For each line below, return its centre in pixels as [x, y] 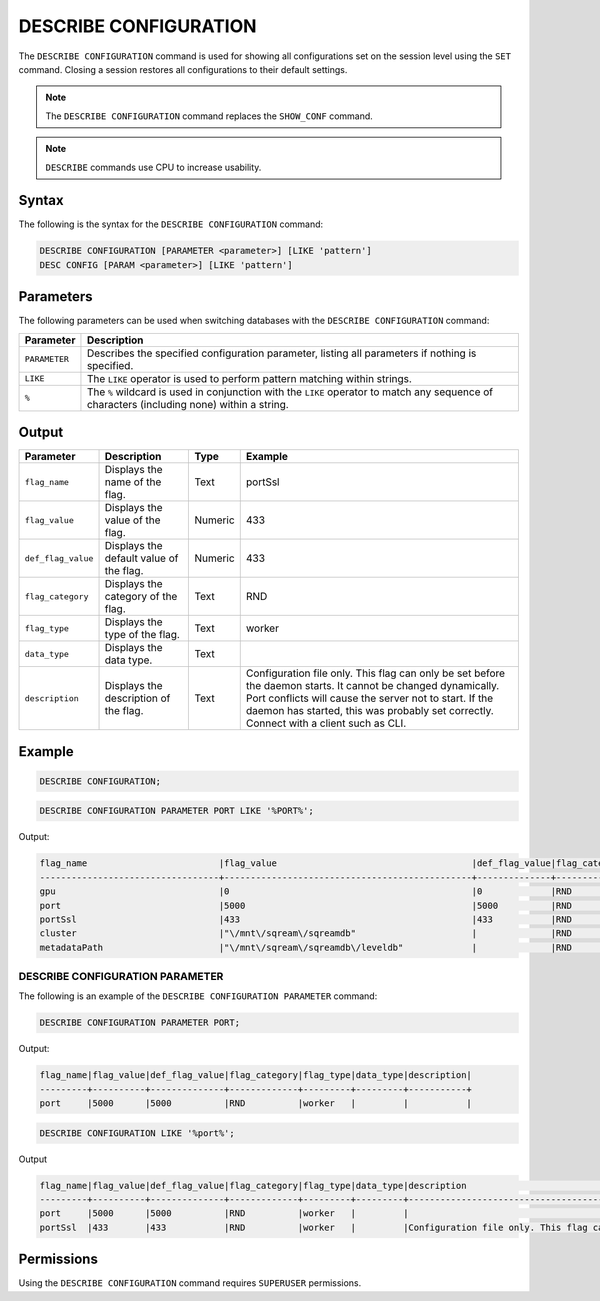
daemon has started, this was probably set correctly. [369, 711]
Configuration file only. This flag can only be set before [375, 673]
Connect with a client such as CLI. [326, 723]
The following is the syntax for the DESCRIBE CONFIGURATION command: [171, 224]
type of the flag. [142, 635]
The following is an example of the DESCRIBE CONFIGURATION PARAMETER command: [198, 996]
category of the [141, 597]
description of [137, 698]
